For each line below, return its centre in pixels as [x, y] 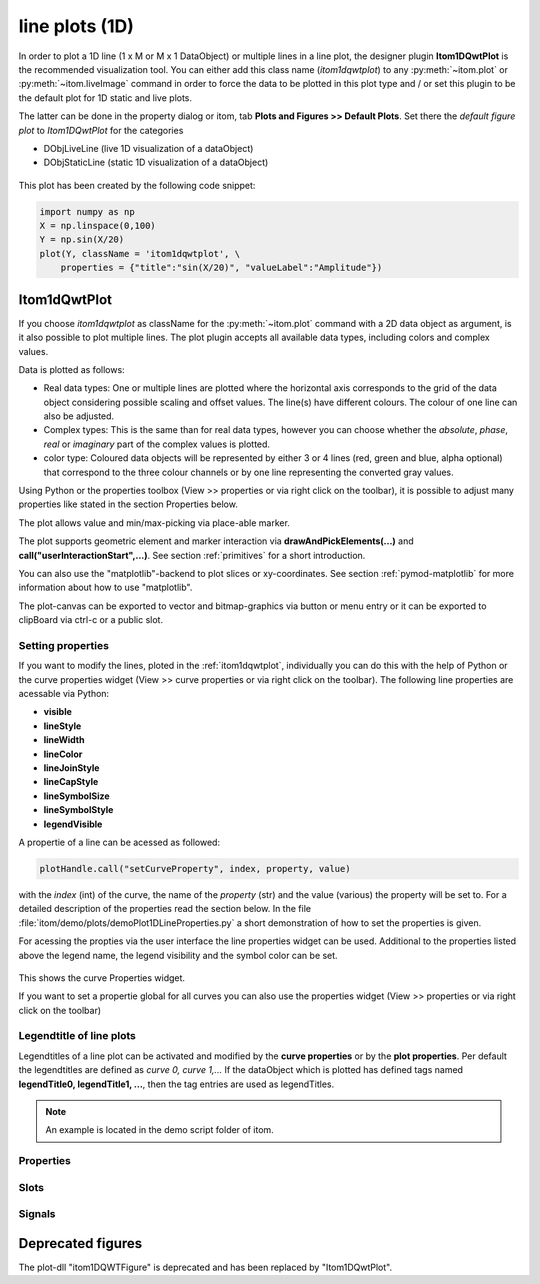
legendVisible [73, 824]
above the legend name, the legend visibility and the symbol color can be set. [178, 955]
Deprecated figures [80, 1243]
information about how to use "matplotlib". [105, 587]
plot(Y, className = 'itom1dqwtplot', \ [139, 253]
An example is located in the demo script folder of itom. [159, 1130]
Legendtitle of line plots [77, 1036]
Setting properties [64, 645]
